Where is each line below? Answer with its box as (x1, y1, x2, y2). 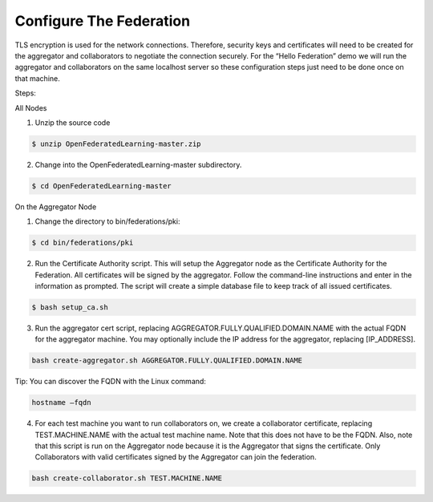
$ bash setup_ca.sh (31, 302, 108, 312)
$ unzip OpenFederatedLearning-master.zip (31, 139, 201, 148)
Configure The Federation (14, 12, 191, 30)
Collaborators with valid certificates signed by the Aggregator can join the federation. (34, 452, 317, 462)
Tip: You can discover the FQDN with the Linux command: (14, 377, 206, 387)
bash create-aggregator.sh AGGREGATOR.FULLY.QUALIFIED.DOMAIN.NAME (31, 356, 303, 365)
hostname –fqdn (31, 398, 91, 407)
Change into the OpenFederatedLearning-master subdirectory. (34, 160, 242, 169)
